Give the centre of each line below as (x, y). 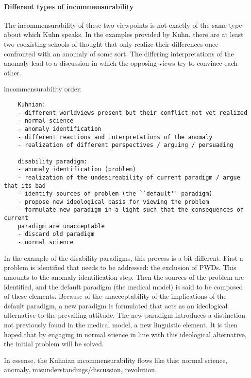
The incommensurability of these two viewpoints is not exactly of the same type (123, 25)
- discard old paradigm (56, 234)
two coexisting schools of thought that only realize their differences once (111, 44)
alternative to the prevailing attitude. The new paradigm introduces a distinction (125, 315)
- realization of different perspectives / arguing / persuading (125, 145)
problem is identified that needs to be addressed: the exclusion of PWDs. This (120, 267)
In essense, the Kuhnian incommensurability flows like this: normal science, (116, 360)
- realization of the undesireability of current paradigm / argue (129, 177)
